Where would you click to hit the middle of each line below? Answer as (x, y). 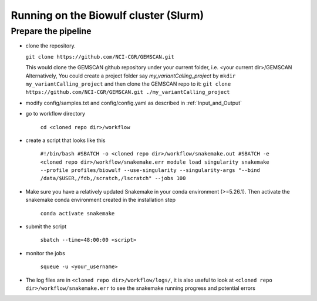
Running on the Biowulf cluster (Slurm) (107, 15)
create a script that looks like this (65, 140)
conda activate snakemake (77, 213)
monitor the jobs (45, 253)
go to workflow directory (55, 114)
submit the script (46, 226)
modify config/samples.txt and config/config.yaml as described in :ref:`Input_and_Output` (134, 103)
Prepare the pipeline (51, 31)
